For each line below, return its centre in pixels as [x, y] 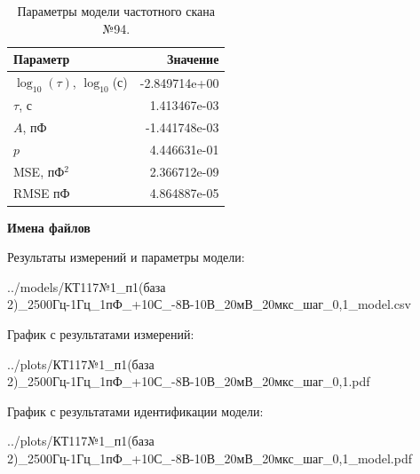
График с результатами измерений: [101, 333]
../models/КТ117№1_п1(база [87, 286]
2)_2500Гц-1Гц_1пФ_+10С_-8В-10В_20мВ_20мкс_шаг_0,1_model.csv [209, 304]
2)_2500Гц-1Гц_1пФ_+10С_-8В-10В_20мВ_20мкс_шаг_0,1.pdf [189, 381]
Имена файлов [49, 227]
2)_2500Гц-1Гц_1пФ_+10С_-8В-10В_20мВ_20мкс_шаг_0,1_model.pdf [210, 458]
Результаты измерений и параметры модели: [126, 257]
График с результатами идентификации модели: [135, 411]
